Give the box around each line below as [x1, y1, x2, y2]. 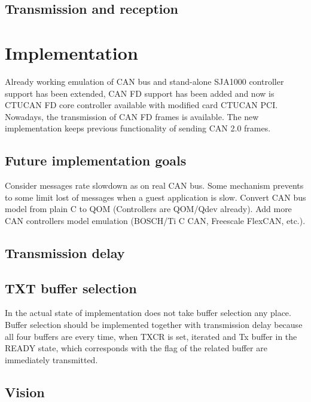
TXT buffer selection [5, 278, 137, 297]
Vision [5, 382, 45, 401]
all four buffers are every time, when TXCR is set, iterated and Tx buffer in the [5, 330, 297, 342]
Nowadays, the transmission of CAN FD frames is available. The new [5, 110, 259, 122]
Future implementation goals [5, 151, 187, 170]
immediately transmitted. [5, 353, 98, 366]
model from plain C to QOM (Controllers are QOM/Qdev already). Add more [5, 202, 292, 215]
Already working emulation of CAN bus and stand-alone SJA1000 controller [5, 75, 284, 87]
